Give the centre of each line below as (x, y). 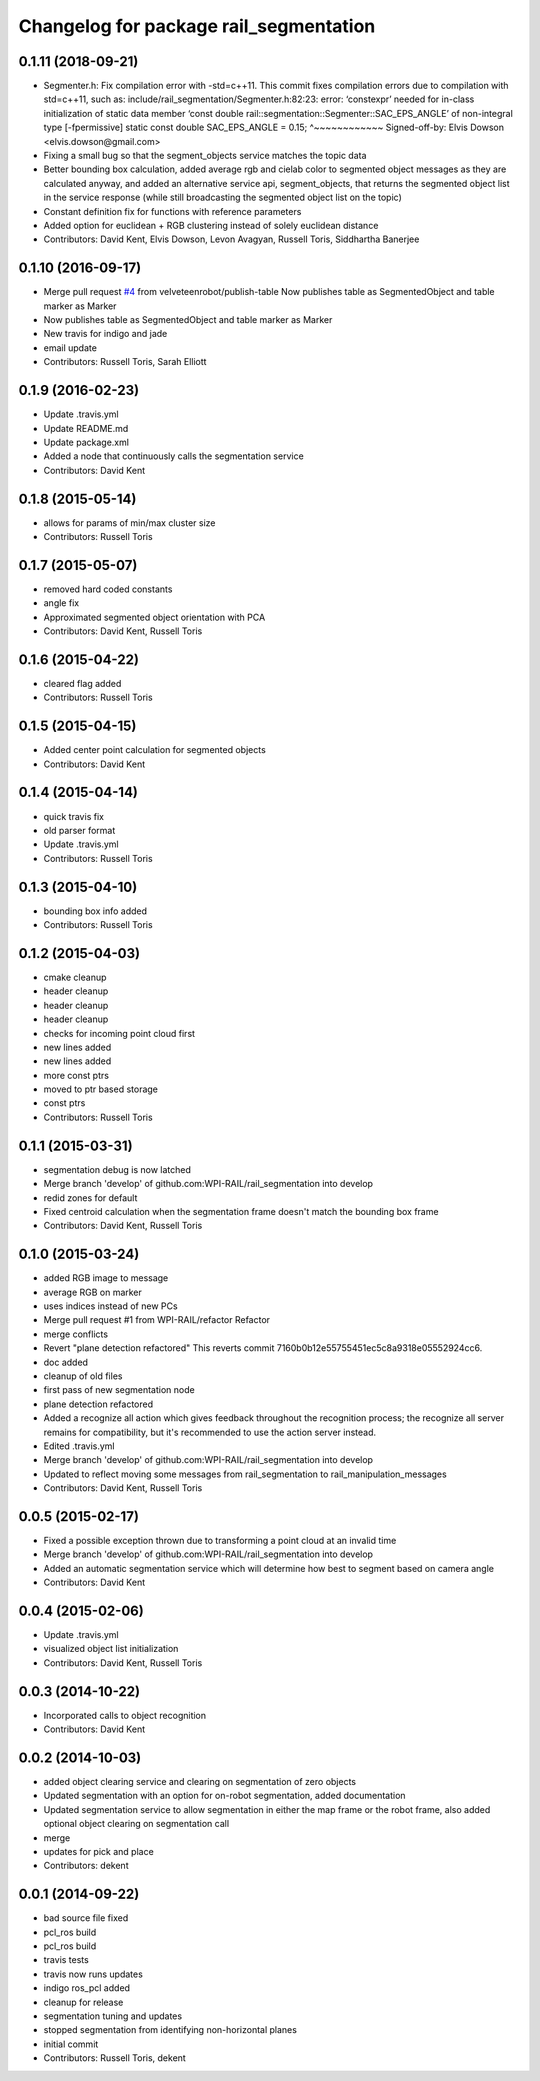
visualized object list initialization (111, 1649)
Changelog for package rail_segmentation (197, 26)
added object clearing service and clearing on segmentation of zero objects (200, 1782)
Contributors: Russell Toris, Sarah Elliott (125, 362)
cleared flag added (82, 683)
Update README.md (86, 428)
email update (70, 347)
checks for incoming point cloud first (119, 1033)
